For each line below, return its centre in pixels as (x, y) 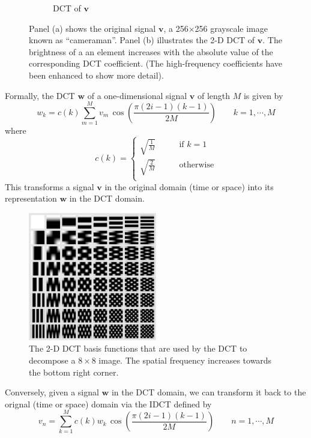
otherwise (197, 165)
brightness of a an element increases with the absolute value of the (151, 51)
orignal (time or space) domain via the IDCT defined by (108, 403)
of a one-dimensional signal (137, 95)
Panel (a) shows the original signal (92, 28)
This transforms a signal (50, 186)
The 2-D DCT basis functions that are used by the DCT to (138, 348)
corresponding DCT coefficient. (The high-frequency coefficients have (155, 63)
